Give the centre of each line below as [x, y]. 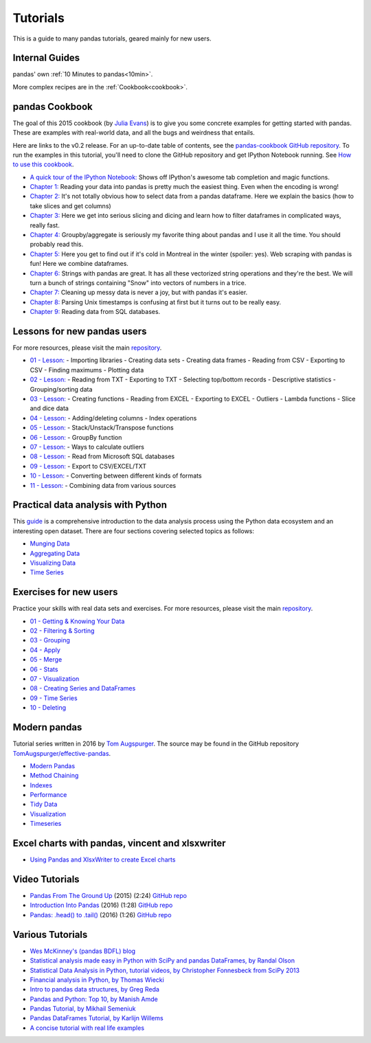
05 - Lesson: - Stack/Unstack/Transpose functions [102, 428]
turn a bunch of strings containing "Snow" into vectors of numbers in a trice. [138, 283]
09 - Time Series [54, 698]
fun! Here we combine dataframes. [79, 264]
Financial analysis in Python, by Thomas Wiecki [97, 980]
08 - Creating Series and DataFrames [83, 688]
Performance [48, 795]
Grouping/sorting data [61, 389]
